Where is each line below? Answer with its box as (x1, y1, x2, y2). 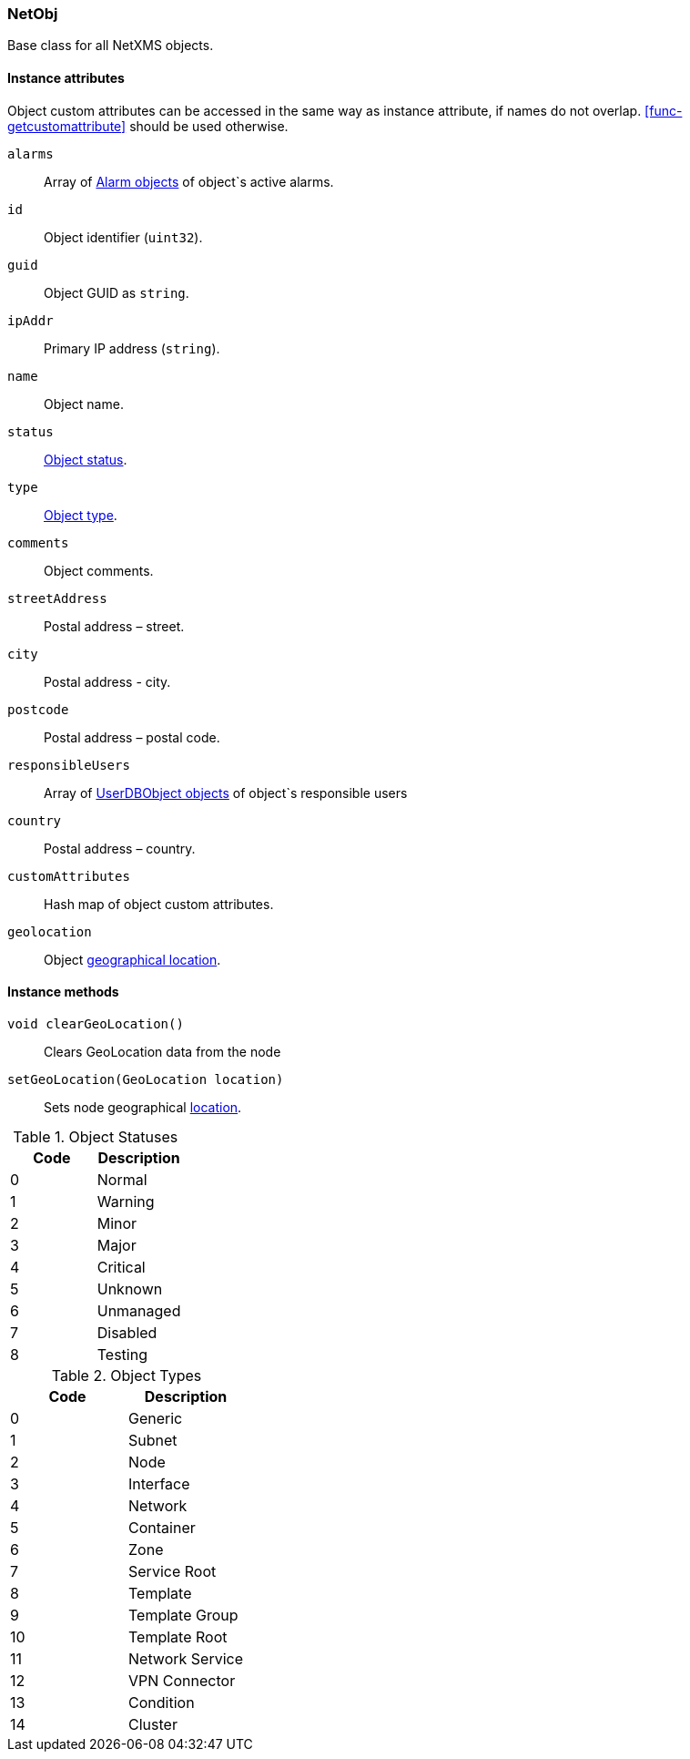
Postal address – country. (44, 840, 196, 856)
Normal (96, 1170, 147, 1189)
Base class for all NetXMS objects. (7, 37, 214, 54)
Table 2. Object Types (51, 1365, 202, 1385)
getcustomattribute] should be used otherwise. (7, 118, 289, 134)
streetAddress (7, 590, 107, 606)
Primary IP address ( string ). (44, 340, 220, 356)
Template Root (128, 1627, 228, 1646)
